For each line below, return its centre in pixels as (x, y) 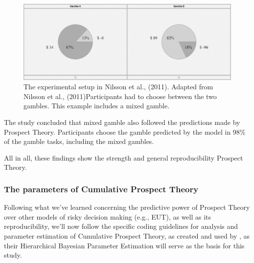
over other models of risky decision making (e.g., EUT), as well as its (108, 216)
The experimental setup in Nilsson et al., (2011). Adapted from (118, 87)
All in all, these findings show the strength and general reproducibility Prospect (124, 157)
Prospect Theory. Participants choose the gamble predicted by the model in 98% (125, 131)
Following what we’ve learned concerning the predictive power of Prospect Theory (127, 207)
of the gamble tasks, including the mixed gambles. (79, 141)
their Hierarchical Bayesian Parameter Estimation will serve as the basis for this (124, 245)
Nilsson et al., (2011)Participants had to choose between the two (120, 96)
